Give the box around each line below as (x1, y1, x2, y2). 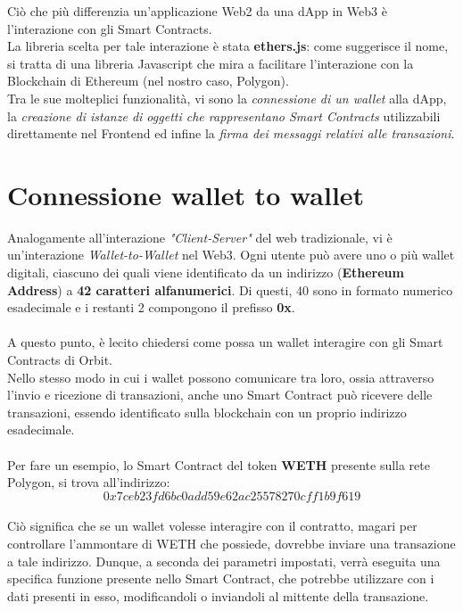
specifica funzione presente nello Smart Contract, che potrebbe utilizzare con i (7, 569, 434, 588)
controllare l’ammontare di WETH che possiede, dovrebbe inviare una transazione (7, 533, 456, 552)
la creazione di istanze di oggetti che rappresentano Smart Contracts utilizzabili (7, 106, 441, 125)
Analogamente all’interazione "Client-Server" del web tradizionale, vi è (7, 227, 393, 246)
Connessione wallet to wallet (7, 176, 365, 212)
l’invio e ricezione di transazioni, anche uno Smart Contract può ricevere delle (7, 385, 433, 404)
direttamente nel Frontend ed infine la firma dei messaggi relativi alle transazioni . (7, 124, 455, 143)
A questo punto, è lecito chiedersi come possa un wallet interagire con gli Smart (7, 333, 443, 351)
